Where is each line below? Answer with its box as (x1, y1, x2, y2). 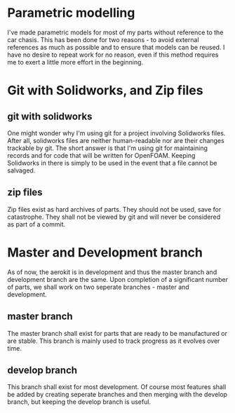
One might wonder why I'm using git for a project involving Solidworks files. (7, 128, 226, 137)
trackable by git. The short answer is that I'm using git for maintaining (7, 144, 208, 152)
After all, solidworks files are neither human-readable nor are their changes (7, 136, 224, 144)
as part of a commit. (7, 219, 66, 229)
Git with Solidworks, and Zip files (7, 83, 203, 99)
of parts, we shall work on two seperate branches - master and (7, 283, 189, 291)
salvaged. (7, 166, 36, 175)
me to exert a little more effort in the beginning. (7, 57, 144, 66)
